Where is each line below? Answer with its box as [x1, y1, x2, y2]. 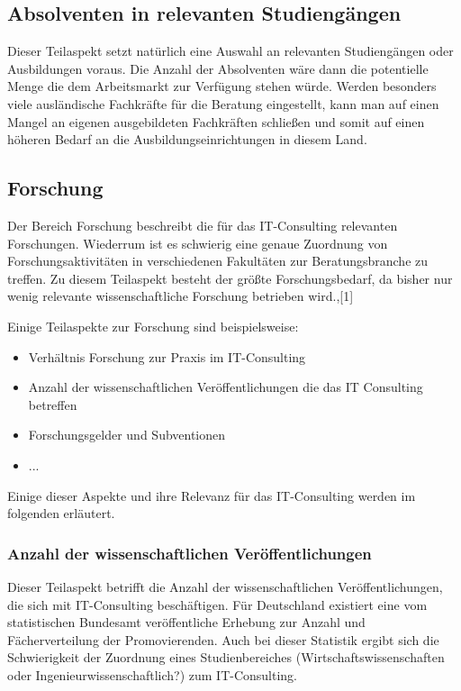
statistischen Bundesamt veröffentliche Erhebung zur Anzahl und [7, 613, 366, 632]
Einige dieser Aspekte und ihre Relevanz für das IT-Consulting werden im [7, 486, 416, 505]
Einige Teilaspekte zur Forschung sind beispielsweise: [7, 316, 299, 335]
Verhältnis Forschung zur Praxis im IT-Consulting [28, 347, 306, 366]
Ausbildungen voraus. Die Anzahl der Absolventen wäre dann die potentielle [7, 59, 429, 77]
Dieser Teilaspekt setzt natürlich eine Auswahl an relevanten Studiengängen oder [7, 41, 454, 60]
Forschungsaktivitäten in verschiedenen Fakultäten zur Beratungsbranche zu [7, 251, 429, 270]
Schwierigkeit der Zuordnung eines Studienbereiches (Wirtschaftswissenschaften [7, 648, 445, 667]
